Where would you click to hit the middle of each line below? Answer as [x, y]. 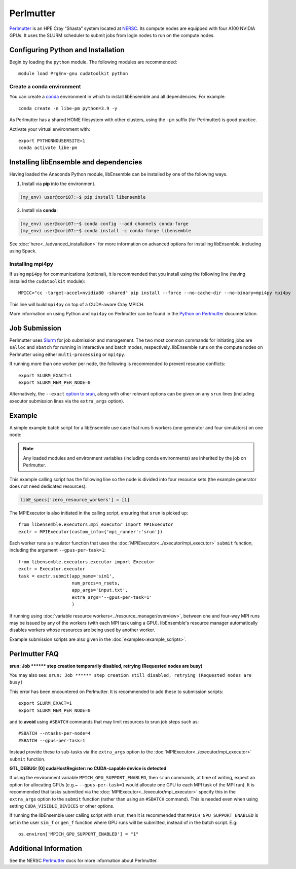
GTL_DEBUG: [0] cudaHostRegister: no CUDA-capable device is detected [88, 768]
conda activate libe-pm [48, 148]
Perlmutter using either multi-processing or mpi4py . [67, 354]
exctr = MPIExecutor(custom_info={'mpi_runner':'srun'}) [91, 532]
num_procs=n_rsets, [96, 583]
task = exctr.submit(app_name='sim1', [67, 576]
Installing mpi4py [31, 264]
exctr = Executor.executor [52, 569]
